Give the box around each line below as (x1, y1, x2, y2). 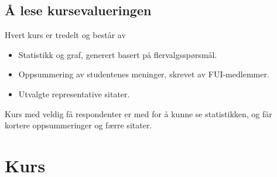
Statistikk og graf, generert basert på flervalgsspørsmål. (18, 48, 217, 60)
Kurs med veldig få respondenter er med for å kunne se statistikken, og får (5, 107, 272, 120)
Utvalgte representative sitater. (18, 87, 130, 100)
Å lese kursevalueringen (5, 1, 152, 19)
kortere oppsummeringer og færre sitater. (5, 119, 152, 131)
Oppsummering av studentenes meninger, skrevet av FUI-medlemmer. (18, 68, 269, 80)
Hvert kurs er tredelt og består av (5, 29, 126, 41)
